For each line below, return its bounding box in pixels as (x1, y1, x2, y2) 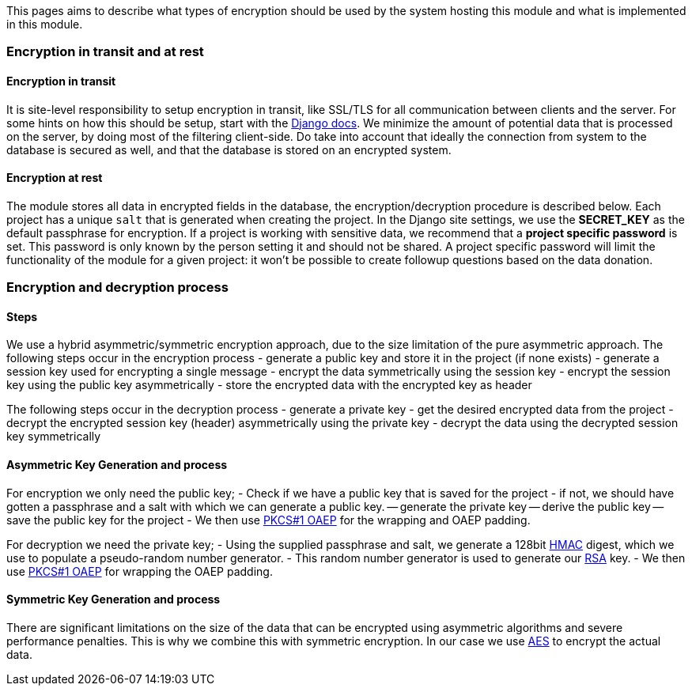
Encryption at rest (6, 171, 103, 185)
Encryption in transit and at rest (6, 43, 204, 60)
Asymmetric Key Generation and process (6, 458, 228, 472)
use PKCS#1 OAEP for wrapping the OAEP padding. (6, 564, 273, 578)
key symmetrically (6, 429, 101, 444)
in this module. (6, 17, 83, 31)
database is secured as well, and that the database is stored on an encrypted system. (6, 142, 452, 157)
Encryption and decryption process (6, 279, 229, 296)
